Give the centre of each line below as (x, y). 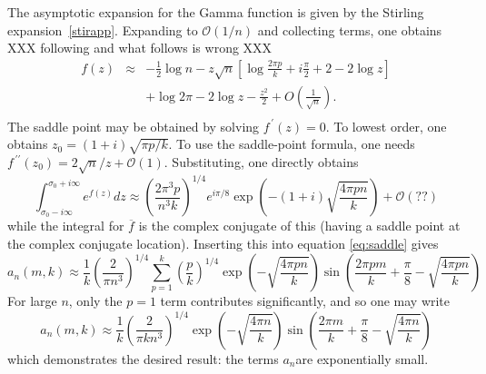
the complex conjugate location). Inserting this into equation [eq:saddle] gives (223, 244)
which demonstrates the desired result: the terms (143, 358)
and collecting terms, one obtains (350, 30)
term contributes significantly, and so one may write (305, 301)
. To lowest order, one (386, 126)
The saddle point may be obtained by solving (134, 126)
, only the (95, 301)
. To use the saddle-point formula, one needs (292, 144)
